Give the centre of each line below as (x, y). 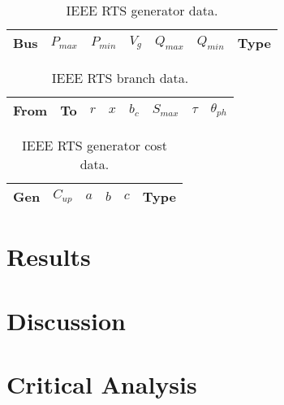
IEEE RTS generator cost (95, 145)
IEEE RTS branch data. (120, 78)
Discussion (66, 320)
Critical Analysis (102, 383)
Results (49, 257)
